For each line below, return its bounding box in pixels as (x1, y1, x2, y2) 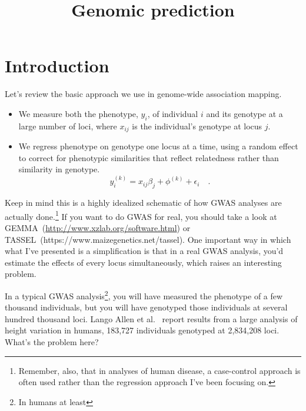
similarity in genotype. (18, 163, 100, 175)
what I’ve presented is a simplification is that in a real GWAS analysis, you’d (5, 245, 284, 257)
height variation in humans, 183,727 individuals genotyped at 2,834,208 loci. (5, 324, 280, 336)
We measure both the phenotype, (18, 107, 138, 119)
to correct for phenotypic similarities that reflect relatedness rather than (18, 151, 279, 163)
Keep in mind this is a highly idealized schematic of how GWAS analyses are (5, 196, 282, 209)
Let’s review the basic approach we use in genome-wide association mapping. (5, 88, 282, 100)
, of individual (147, 107, 198, 119)
